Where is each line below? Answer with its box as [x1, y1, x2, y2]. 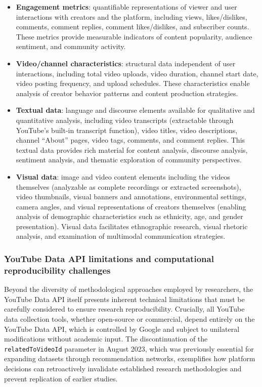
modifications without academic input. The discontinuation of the [4, 333, 208, 344]
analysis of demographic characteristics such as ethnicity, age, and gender [16, 211, 243, 222]
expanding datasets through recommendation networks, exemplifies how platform [4, 353, 255, 364]
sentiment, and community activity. [16, 41, 126, 52]
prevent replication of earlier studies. [4, 373, 118, 383]
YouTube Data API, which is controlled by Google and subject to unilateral [4, 323, 240, 334]
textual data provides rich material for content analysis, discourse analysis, [16, 144, 248, 155]
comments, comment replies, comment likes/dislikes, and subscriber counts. [16, 21, 249, 32]
